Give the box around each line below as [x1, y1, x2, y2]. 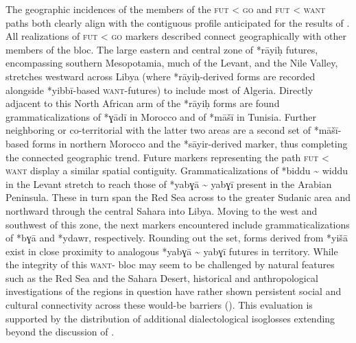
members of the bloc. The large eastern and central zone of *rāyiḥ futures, [5, 42, 318, 56]
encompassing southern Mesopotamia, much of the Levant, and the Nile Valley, [5, 56, 338, 70]
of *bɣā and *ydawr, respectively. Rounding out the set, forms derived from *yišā [5, 230, 348, 245]
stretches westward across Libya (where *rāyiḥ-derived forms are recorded [5, 69, 316, 83]
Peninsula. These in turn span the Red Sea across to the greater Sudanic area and [5, 190, 351, 204]
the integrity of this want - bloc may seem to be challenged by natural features [5, 257, 335, 272]
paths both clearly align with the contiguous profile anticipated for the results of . [5, 15, 350, 29]
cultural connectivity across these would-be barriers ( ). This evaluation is [5, 298, 313, 312]
